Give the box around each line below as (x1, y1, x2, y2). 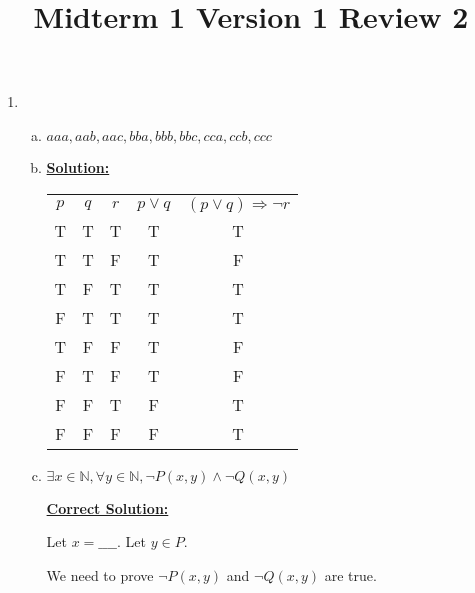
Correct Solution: (46, 497, 169, 518)
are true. (324, 564, 377, 585)
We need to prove (46, 564, 154, 585)
